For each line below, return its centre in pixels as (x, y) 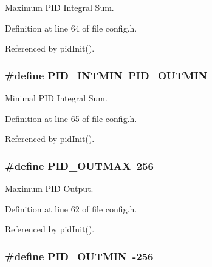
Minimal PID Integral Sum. (56, 98)
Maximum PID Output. (49, 188)
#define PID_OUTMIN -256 (79, 256)
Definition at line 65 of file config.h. (71, 118)
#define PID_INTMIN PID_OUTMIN (106, 75)
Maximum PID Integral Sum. (60, 7)
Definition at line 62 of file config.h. (71, 208)
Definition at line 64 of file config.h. (71, 28)
